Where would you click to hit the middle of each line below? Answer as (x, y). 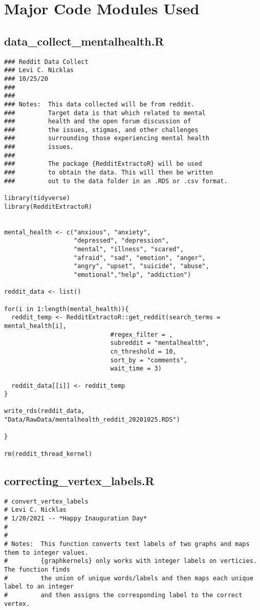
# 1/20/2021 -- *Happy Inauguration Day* (76, 518)
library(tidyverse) (37, 198)
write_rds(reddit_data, (45, 411)
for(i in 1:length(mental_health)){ (67, 309)
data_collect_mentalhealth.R (84, 41)
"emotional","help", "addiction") (133, 275)
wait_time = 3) (136, 369)
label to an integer (39, 587)
